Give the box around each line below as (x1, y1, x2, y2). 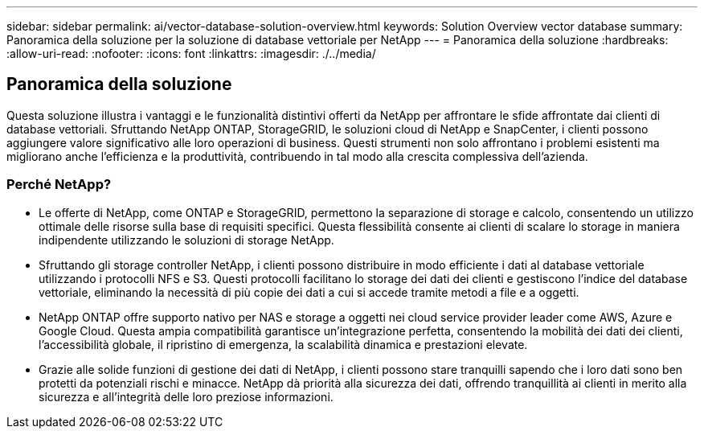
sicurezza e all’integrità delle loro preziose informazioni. (39, 389, 334, 404)
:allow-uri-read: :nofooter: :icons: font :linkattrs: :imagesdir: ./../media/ (6, 47, 376, 60)
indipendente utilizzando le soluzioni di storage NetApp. (39, 232, 334, 247)
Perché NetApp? (6, 176, 112, 193)
